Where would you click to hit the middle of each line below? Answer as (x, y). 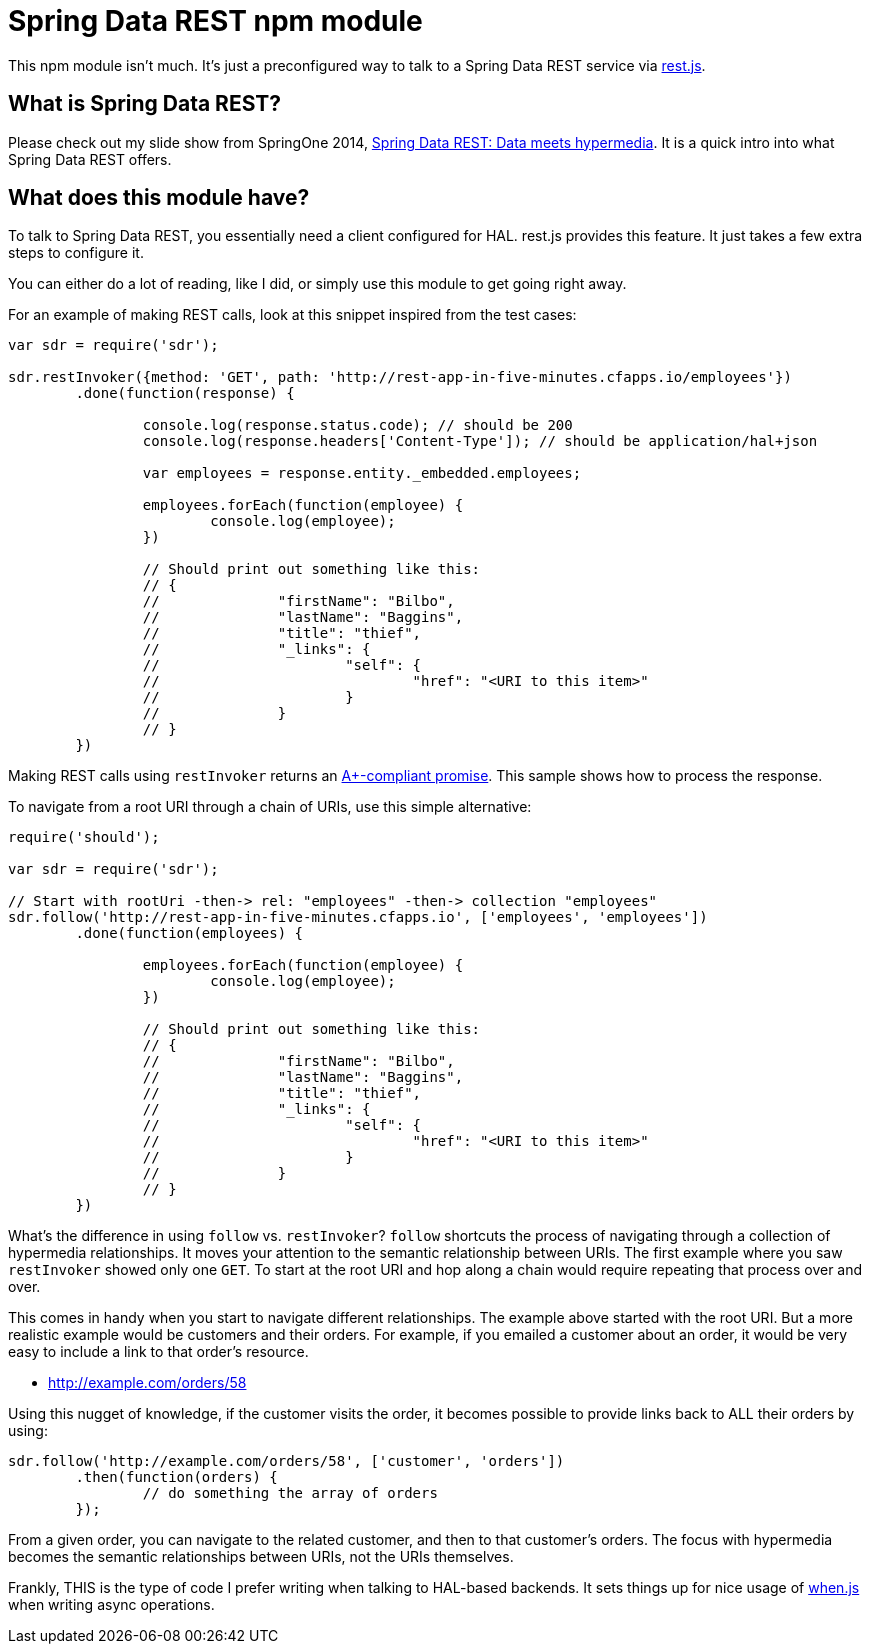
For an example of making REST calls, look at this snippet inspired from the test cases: (292, 315)
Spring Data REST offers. (90, 159)
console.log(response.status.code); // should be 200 (357, 425)
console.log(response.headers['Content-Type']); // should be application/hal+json (480, 441)
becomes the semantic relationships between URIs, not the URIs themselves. (261, 1557)
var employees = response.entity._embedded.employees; (362, 473)
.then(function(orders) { (176, 1477)
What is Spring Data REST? (145, 104)
